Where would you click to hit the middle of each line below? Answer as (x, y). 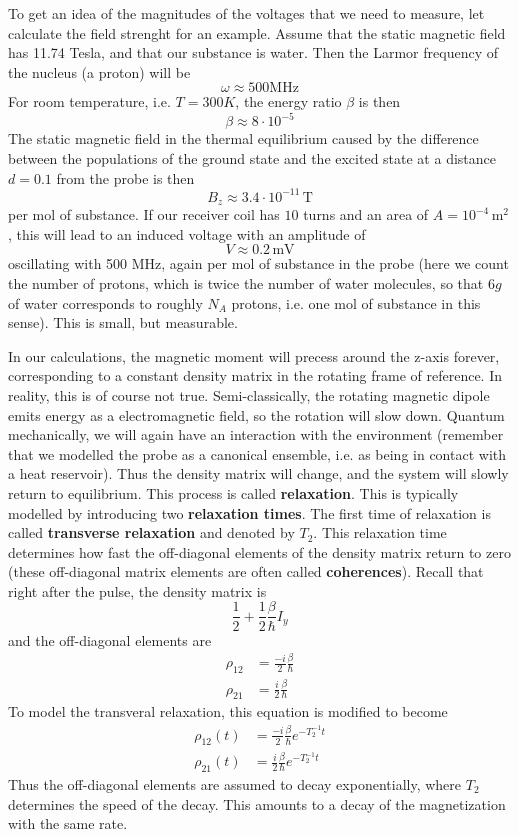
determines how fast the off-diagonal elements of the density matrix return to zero (259, 551)
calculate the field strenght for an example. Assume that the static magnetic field (257, 32)
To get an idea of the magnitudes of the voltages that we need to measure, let (246, 13)
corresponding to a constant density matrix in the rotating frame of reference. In (255, 375)
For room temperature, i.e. (89, 101)
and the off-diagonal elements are (110, 639)
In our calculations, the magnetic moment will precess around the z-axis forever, (254, 355)
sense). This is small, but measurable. (123, 322)
